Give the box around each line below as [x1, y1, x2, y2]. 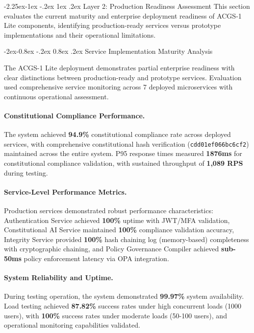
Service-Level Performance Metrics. [4, 186, 127, 197]
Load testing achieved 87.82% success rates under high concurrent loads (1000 [4, 300, 242, 311]
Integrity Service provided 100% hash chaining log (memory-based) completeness [4, 234, 249, 244]
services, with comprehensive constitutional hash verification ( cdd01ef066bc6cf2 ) [4, 138, 249, 149]
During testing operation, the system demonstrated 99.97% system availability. [4, 291, 244, 301]
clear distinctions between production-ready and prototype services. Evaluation [4, 72, 242, 82]
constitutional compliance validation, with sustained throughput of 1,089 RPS [4, 157, 243, 168]
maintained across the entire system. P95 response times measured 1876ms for [4, 148, 242, 158]
